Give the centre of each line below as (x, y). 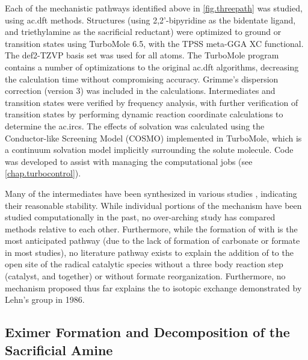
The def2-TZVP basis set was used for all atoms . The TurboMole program (142, 55)
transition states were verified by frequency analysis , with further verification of (152, 102)
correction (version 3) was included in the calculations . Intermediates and (140, 91)
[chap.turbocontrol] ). (43, 173)
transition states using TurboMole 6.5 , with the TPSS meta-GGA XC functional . (154, 43)
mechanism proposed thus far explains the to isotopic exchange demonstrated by (153, 287)
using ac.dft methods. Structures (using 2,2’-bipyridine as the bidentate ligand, (150, 20)
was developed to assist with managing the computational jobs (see (129, 161)
